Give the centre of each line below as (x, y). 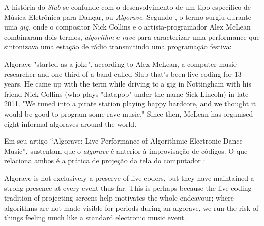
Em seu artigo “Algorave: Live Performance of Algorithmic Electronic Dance (123, 141)
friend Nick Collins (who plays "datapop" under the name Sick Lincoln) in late (126, 93)
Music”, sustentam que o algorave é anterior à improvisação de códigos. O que (126, 150)
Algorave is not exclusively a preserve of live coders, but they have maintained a (129, 177)
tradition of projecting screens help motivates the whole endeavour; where (119, 198)
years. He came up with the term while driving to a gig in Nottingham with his (128, 84)
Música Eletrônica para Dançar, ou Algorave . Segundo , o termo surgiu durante (128, 17)
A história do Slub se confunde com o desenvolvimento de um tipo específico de (128, 7)
